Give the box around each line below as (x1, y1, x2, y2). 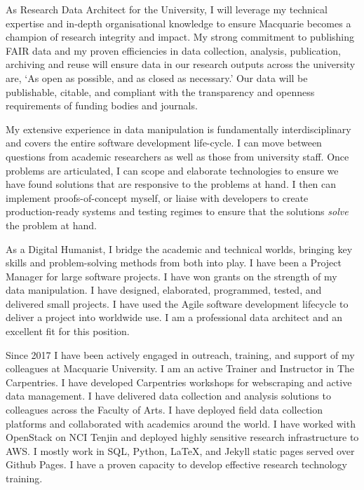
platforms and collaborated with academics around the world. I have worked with (6, 416, 356, 430)
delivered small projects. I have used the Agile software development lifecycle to (6, 296, 349, 311)
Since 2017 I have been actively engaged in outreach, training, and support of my (6, 347, 355, 362)
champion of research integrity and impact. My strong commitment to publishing (6, 29, 355, 44)
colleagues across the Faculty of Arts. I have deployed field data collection (6, 402, 323, 417)
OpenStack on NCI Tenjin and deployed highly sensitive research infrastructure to (6, 430, 359, 444)
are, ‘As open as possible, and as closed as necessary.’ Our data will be (6, 70, 308, 85)
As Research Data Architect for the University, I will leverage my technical (6, 2, 328, 16)
